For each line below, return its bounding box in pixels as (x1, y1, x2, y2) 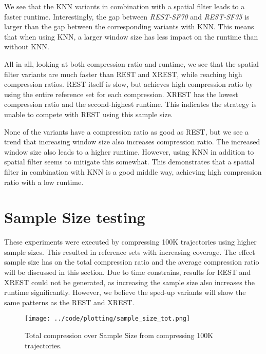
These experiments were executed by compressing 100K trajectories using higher (4, 236, 257, 247)
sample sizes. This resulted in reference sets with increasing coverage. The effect (4, 246, 255, 257)
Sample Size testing (4, 207, 145, 228)
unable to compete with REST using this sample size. (4, 108, 173, 119)
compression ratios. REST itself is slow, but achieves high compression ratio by (4, 79, 253, 89)
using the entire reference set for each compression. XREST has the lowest (4, 88, 238, 99)
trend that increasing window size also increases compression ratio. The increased (4, 136, 260, 147)
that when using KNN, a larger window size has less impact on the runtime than (4, 31, 258, 42)
